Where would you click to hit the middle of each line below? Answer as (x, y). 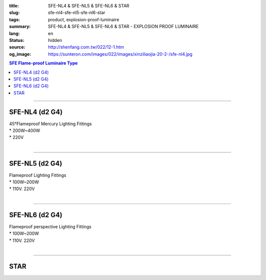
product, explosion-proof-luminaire (83, 19)
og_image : (20, 54)
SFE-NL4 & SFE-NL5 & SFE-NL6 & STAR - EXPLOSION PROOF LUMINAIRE (123, 27)
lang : (15, 33)
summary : (20, 27)
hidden (55, 40)
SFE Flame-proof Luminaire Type (44, 63)
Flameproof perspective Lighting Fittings (50, 226)
